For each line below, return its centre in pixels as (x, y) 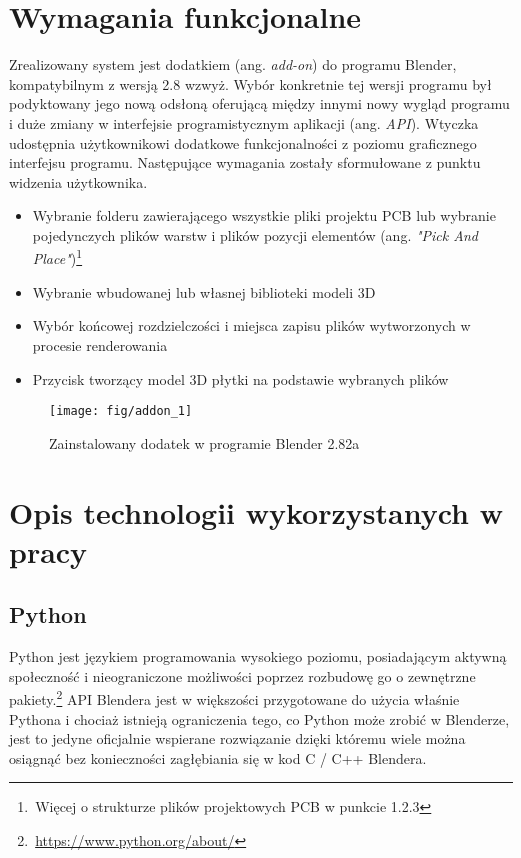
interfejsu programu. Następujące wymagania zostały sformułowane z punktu (245, 162)
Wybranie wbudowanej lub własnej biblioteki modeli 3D (204, 291)
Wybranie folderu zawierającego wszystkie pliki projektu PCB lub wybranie (264, 215)
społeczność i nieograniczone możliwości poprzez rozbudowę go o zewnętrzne (242, 675)
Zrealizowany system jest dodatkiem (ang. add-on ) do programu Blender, (233, 64)
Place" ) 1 (57, 257)
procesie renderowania (100, 344)
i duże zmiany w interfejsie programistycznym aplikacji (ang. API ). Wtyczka (244, 122)
